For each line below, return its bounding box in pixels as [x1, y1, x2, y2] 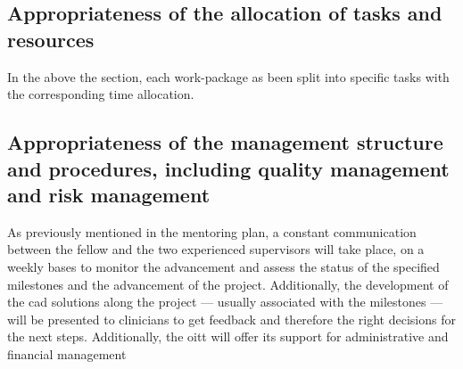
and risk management [7, 180, 211, 208]
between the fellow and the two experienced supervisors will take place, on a [7, 240, 425, 258]
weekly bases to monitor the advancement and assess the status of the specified [7, 257, 440, 275]
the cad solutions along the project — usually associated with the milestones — [7, 292, 443, 311]
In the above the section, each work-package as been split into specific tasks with [7, 67, 450, 86]
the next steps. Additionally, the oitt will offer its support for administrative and [7, 327, 449, 346]
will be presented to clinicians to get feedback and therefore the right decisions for [7, 309, 456, 328]
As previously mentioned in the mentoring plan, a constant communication [7, 222, 417, 241]
